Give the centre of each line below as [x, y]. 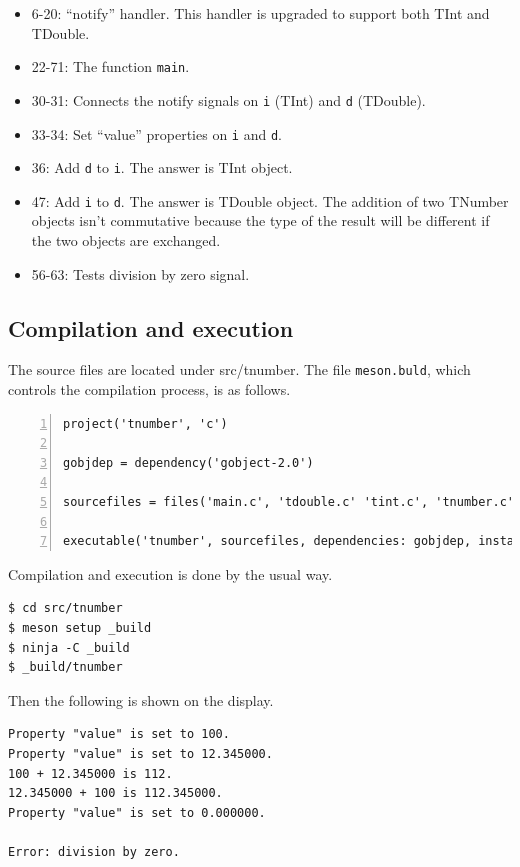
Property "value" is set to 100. [119, 734]
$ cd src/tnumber [65, 608]
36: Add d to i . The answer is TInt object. [162, 167]
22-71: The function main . [110, 66]
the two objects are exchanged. [126, 240]
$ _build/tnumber [65, 667]
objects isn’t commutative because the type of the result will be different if [260, 220]
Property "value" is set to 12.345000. [140, 754]
